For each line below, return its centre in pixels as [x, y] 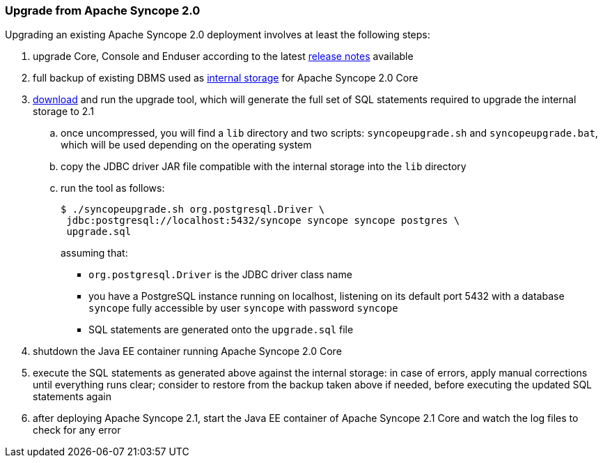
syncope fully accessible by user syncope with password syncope [243, 308]
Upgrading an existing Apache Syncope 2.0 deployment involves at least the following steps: [218, 35]
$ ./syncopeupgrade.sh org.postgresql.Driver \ [193, 210]
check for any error [77, 430]
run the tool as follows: [113, 188]
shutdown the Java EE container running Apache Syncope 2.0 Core [187, 351]
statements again [72, 397]
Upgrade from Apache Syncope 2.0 [103, 10]
